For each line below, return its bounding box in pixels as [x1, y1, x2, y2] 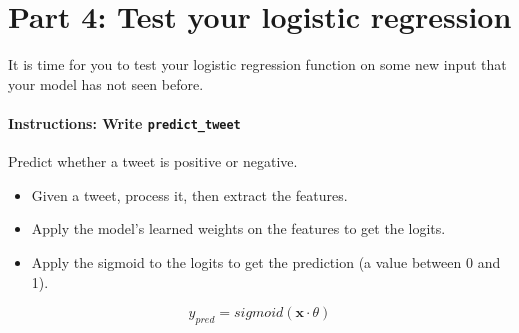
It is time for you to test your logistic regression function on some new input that [8, 54, 507, 75]
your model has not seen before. [8, 73, 204, 94]
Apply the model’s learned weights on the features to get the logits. [31, 218, 446, 239]
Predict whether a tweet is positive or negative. [8, 151, 298, 172]
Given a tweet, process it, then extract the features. [31, 184, 348, 205]
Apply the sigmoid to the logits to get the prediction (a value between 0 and [31, 251, 501, 272]
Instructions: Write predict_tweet [8, 112, 241, 133]
